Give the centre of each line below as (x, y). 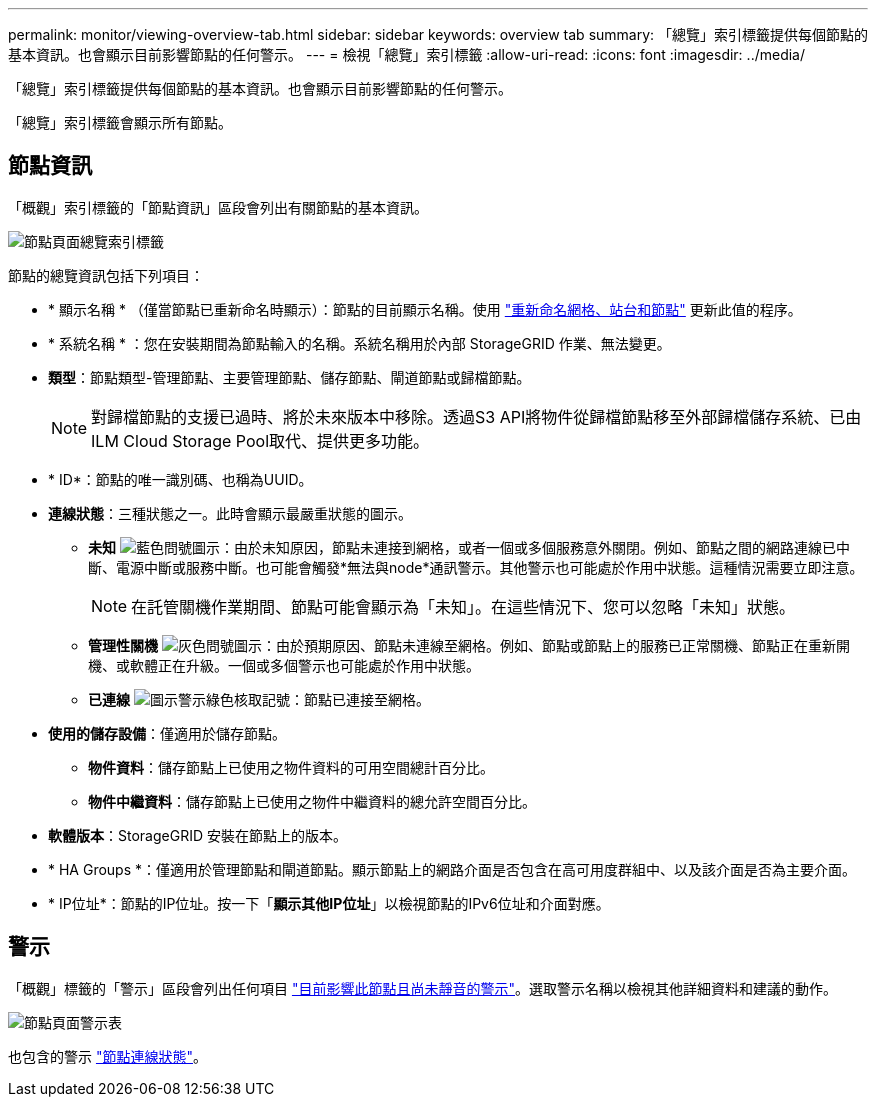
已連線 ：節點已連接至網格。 (259, 699)
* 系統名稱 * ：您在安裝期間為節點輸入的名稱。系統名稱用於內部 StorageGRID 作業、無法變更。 (359, 343)
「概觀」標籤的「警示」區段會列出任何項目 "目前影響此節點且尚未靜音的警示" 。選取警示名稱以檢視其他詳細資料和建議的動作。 (422, 988)
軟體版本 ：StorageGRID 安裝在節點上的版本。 (197, 835)
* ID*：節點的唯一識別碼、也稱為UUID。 (180, 479)
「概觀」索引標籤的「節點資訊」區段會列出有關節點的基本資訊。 (218, 207)
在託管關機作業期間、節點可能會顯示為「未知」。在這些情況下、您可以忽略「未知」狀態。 (463, 606)
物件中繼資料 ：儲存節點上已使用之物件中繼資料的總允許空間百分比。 (312, 801)
